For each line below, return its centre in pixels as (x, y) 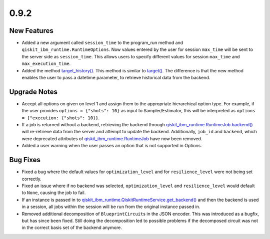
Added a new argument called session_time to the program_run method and (102, 43)
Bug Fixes (25, 160)
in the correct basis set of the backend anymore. (72, 228)
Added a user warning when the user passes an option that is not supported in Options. (112, 146)
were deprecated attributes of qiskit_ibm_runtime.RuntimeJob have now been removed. (112, 138)
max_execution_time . (46, 64)
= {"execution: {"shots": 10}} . (61, 118)
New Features (31, 31)
